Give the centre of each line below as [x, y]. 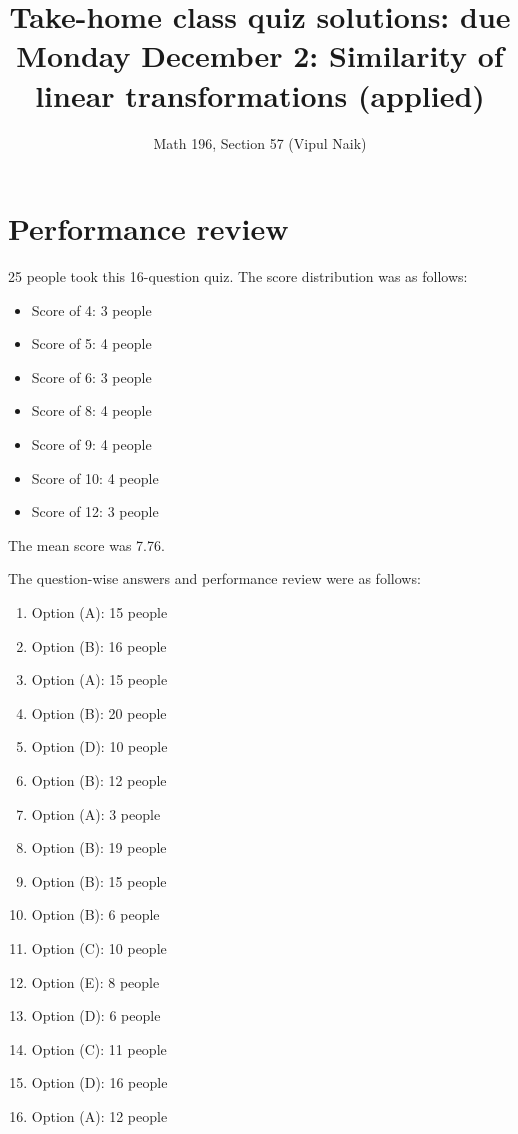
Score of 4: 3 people [91, 309]
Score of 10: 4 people [95, 477]
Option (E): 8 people [95, 981]
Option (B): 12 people [99, 779]
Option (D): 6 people [96, 1015]
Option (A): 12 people [99, 1115]
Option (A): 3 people [96, 813]
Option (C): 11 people [99, 1048]
